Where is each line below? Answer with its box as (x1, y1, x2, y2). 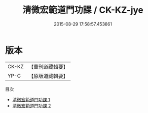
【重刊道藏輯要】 (28, 63, 68, 70)
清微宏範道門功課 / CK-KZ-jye (22, 4, 144, 16)
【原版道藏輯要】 (28, 72, 68, 79)
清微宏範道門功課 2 (12, 103, 51, 109)
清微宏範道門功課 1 (12, 96, 50, 102)
